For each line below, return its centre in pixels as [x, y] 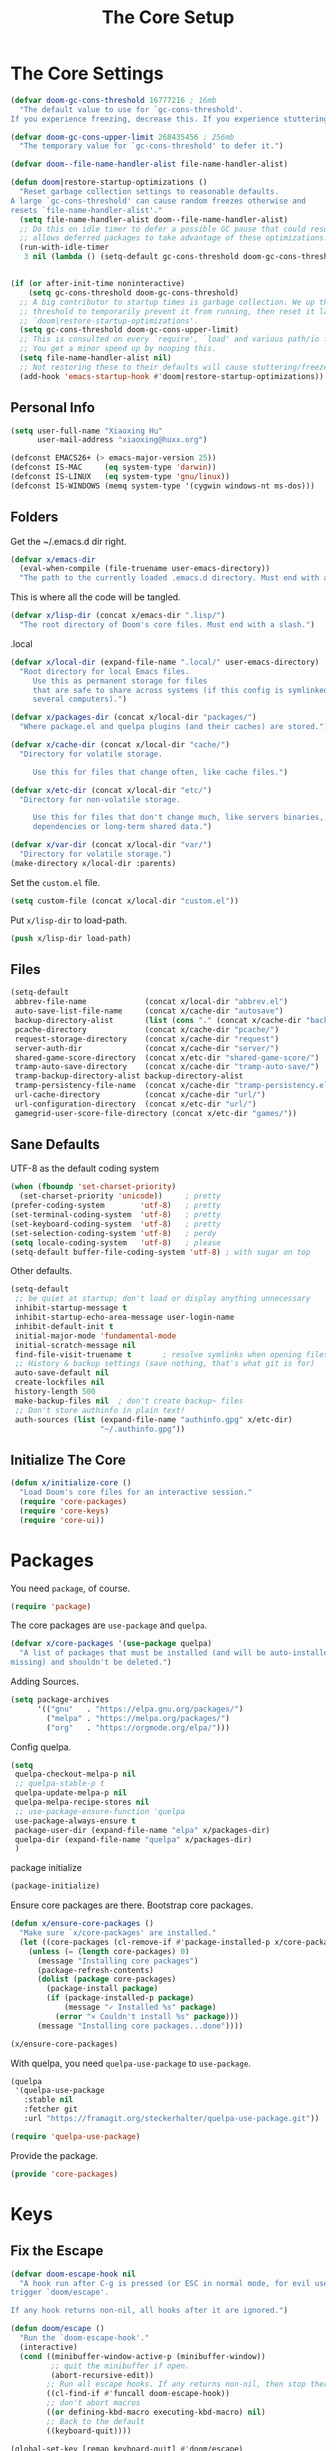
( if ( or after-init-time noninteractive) [98, 284]
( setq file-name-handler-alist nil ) [95, 358]
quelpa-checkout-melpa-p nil [75, 1774]
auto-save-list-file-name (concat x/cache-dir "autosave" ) [149, 1011]
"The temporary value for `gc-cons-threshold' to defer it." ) [151, 146]
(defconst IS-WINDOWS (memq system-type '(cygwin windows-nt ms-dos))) [162, 486]
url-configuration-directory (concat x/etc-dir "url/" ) [135, 1104]
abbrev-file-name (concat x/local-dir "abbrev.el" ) [151, 1002]
